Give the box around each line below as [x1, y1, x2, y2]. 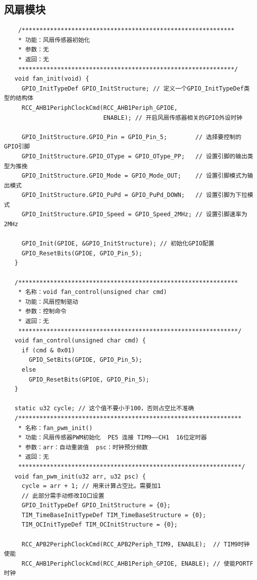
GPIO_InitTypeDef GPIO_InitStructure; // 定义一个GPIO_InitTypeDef [21, 85, 244, 92]
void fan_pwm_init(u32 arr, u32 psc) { [14, 473, 146, 480]
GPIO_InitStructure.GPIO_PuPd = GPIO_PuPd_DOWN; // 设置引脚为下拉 [21, 192, 248, 199]
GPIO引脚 [4, 143, 30, 150]
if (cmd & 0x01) [21, 346, 75, 354]
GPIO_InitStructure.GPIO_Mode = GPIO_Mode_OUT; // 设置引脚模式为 [21, 172, 248, 180]
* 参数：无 [18, 46, 49, 53]
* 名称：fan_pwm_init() [18, 424, 93, 432]
